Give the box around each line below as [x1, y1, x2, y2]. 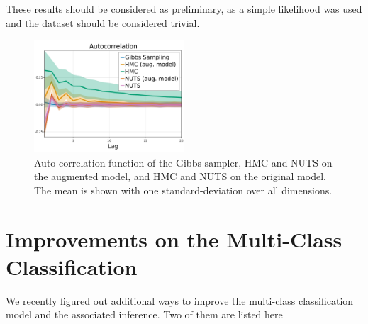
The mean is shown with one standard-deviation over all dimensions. [34, 182, 333, 197]
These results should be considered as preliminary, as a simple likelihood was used [6, 1, 362, 16]
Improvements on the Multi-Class [6, 224, 342, 253]
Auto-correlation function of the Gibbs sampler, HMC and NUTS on [34, 155, 333, 169]
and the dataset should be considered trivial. [6, 15, 200, 30]
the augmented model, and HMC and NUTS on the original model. [34, 169, 326, 184]
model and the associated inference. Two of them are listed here [6, 307, 283, 322]
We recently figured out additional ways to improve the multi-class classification [6, 293, 354, 308]
